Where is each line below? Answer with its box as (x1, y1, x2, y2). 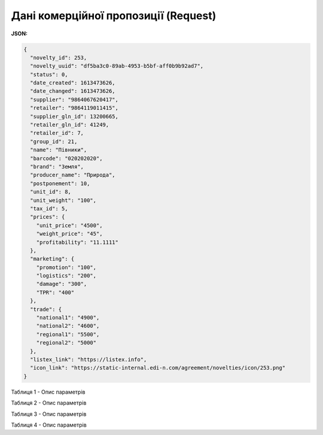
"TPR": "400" (36, 289, 75, 296)
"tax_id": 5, (30, 205, 68, 212)
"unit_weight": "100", (30, 197, 97, 204)
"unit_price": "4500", (36, 222, 103, 229)
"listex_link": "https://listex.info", (30, 356, 147, 362)
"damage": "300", (36, 280, 87, 288)
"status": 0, (30, 71, 68, 78)
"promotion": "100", (36, 264, 97, 271)
